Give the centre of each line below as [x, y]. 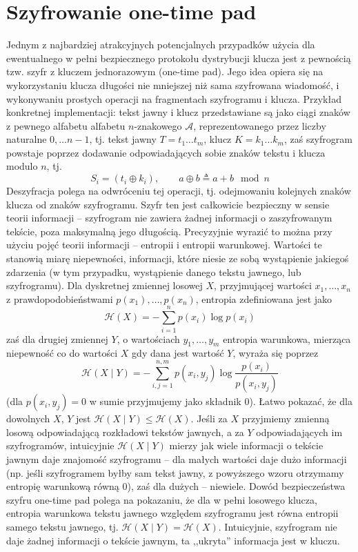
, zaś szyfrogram [318, 139]
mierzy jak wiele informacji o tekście [246, 445]
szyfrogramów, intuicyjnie [60, 445]
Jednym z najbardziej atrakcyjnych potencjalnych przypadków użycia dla [161, 45]
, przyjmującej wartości [263, 285]
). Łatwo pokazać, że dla [301, 401]
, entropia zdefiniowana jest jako [264, 298]
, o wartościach [148, 338]
